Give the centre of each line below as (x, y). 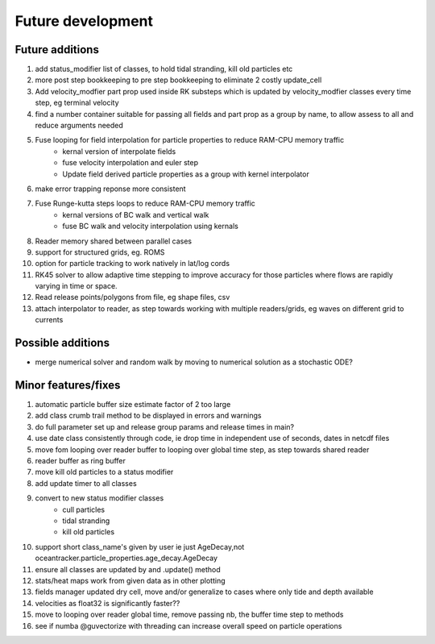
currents (49, 320)
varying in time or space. (76, 286)
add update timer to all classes (86, 483)
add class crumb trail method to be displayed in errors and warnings (148, 416)
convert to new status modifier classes (99, 498)
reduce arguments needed (79, 126)
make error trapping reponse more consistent (110, 189)
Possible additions (62, 343)
